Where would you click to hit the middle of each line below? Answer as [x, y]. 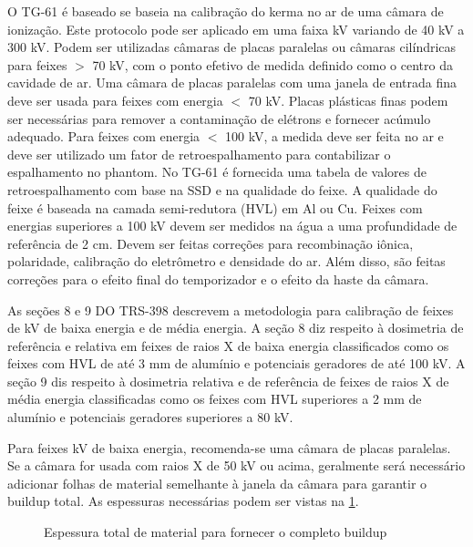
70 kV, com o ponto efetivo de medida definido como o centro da [272, 64]
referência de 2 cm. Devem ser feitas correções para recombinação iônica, [211, 243]
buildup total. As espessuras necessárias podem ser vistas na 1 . [183, 501]
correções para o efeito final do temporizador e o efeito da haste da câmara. [218, 279]
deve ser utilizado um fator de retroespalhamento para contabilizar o [199, 154]
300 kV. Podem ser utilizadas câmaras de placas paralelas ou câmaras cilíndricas [232, 47]
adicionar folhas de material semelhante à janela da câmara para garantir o [217, 483]
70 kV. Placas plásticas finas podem [348, 100]
